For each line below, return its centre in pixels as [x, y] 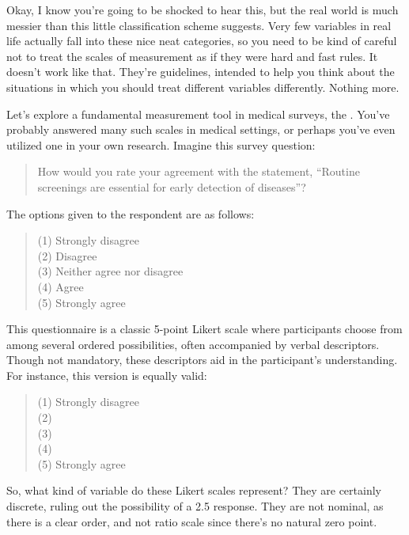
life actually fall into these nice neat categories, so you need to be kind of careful [202, 41]
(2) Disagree [67, 255]
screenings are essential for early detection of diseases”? [172, 186]
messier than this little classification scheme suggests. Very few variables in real [199, 25]
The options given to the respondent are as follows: [131, 213]
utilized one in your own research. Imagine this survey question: [161, 144]
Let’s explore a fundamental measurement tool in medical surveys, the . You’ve [198, 114]
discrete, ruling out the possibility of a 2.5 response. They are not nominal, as [195, 506]
